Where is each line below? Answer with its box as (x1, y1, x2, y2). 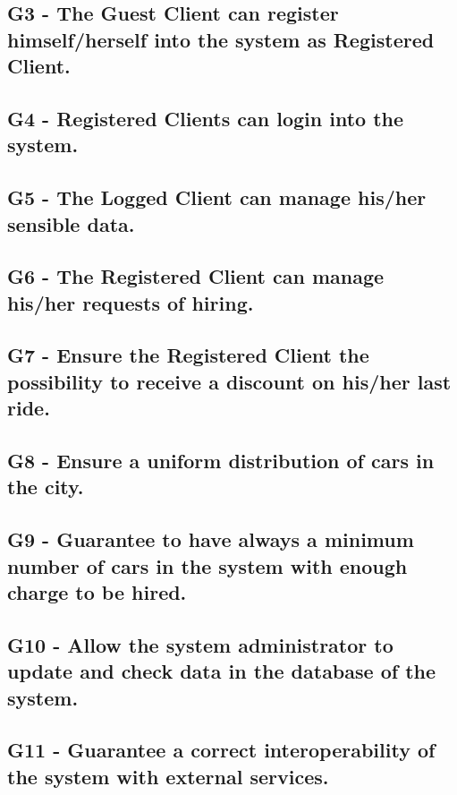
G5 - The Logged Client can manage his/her (7, 184, 427, 211)
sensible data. (7, 209, 135, 237)
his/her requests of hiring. (7, 288, 254, 316)
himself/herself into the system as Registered (7, 25, 435, 53)
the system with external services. (7, 762, 329, 790)
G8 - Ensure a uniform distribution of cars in (7, 447, 435, 474)
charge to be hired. (7, 577, 187, 605)
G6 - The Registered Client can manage (7, 262, 385, 290)
